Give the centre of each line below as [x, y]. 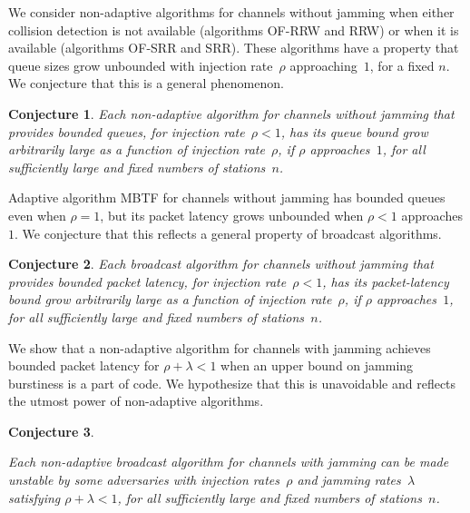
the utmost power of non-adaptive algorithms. [136, 401]
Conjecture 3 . [51, 431]
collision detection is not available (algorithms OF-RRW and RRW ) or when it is [234, 30]
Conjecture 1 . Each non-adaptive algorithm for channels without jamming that [231, 113]
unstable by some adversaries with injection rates [144, 480]
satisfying [34, 497]
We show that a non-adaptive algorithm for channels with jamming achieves [220, 347]
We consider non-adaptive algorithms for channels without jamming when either [231, 12]
